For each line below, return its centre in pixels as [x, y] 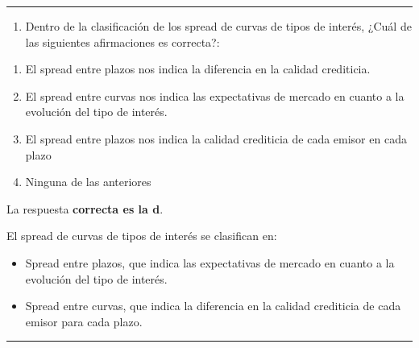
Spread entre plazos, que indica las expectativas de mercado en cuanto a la [210, 262]
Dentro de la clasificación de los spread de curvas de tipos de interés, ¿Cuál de [218, 26]
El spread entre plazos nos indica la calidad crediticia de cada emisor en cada [216, 138]
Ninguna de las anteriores [88, 182]
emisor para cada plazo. [84, 321]
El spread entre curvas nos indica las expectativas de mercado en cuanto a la [215, 95]
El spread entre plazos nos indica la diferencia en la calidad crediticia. [198, 69]
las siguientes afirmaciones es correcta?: [122, 41]
